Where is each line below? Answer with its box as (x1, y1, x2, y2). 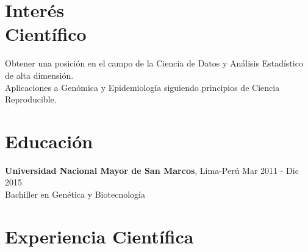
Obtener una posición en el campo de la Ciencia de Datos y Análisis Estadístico (5, 57, 303, 70)
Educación (5, 128, 93, 153)
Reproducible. (5, 93, 57, 106)
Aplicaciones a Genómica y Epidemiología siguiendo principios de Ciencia (5, 81, 280, 93)
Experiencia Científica (5, 223, 194, 248)
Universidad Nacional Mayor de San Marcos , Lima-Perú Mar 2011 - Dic (5, 164, 299, 176)
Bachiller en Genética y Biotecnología (5, 188, 145, 200)
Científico (5, 21, 87, 46)
